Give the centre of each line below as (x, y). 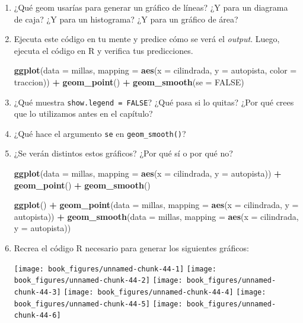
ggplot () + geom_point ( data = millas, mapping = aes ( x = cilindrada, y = (156, 205)
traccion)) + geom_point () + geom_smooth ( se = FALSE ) (129, 81)
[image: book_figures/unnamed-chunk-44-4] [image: (165, 292)
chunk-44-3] (37, 292)
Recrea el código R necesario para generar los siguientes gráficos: (131, 248)
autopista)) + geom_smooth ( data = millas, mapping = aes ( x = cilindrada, (156, 216)
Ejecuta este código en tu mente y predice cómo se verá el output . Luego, (147, 39)
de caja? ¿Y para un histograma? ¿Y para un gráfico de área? (126, 19)
